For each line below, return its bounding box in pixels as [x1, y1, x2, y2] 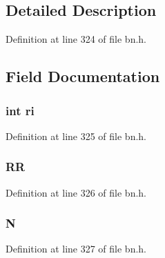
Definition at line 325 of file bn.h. [6, 128, 147, 143]
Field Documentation [6, 66, 160, 87]
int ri [6, 101, 35, 119]
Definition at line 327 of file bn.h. [6, 241, 147, 256]
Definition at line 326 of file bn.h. [6, 185, 147, 199]
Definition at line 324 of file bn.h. [6, 32, 147, 46]
